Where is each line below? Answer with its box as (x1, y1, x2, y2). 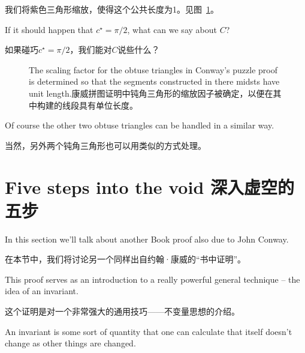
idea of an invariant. (5, 285, 78, 297)
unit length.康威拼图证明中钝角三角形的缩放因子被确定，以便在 (29, 86, 273, 99)
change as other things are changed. (5, 337, 136, 349)
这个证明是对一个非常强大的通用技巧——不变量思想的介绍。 (5, 305, 240, 318)
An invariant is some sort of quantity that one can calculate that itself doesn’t (5, 325, 292, 337)
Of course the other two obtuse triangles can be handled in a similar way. (5, 119, 274, 131)
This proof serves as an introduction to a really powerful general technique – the (5, 273, 300, 285)
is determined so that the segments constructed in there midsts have (29, 75, 280, 88)
